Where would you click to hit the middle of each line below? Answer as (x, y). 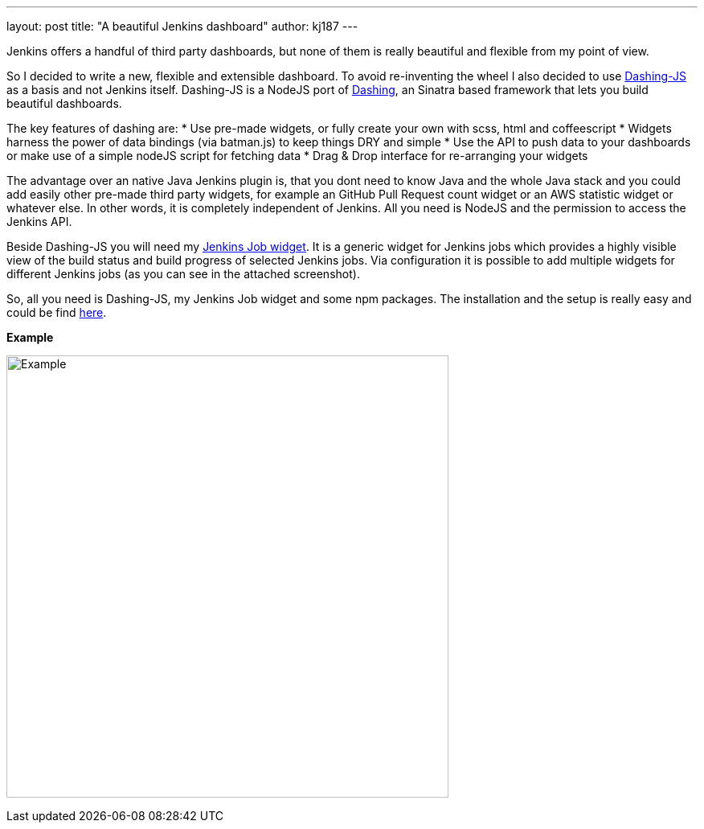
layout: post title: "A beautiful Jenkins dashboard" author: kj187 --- (182, 26)
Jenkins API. (39, 222)
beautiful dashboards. (64, 103)
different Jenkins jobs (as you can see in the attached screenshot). (183, 274)
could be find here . (57, 312)
